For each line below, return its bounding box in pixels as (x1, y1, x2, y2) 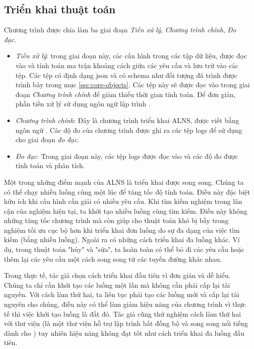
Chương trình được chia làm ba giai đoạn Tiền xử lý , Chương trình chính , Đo (4, 25, 236, 35)
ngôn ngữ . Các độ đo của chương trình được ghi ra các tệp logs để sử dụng (15, 125, 242, 135)
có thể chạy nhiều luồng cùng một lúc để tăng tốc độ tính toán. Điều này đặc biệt (4, 186, 251, 197)
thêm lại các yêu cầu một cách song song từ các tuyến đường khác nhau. (4, 253, 222, 264)
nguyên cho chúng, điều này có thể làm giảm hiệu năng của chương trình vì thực (4, 299, 246, 309)
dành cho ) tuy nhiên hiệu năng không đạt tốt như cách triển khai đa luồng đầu (4, 327, 245, 338)
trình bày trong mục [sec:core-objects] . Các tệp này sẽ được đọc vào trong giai (15, 79, 250, 90)
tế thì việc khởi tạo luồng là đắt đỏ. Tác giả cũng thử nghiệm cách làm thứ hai (4, 308, 241, 319)
